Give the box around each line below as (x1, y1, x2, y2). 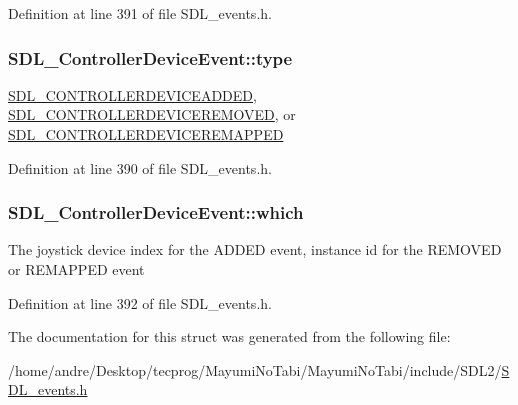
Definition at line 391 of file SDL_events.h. (8, 3, 272, 23)
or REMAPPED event (8, 259, 145, 279)
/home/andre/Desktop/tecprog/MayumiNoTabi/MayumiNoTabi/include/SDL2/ (8, 359, 502, 380)
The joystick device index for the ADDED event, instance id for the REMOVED (8, 239, 502, 260)
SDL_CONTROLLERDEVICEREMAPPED (8, 124, 284, 144)
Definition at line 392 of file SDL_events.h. (8, 292, 272, 313)
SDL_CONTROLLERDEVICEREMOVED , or (8, 104, 296, 125)
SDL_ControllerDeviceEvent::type (8, 45, 293, 70)
